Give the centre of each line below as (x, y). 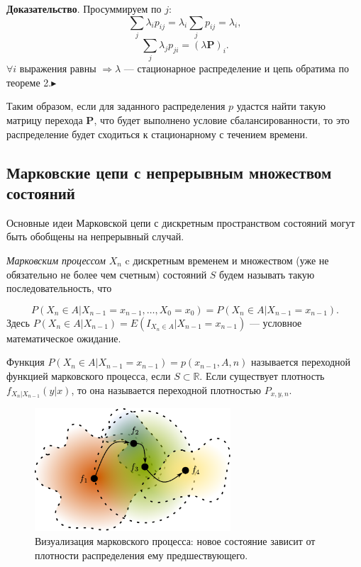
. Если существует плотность (262, 375)
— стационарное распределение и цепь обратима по (236, 68)
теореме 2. (29, 82)
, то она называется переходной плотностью (166, 389)
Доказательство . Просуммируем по (84, 9)
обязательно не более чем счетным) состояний (107, 274)
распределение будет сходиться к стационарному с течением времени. (157, 134)
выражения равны (58, 68)
